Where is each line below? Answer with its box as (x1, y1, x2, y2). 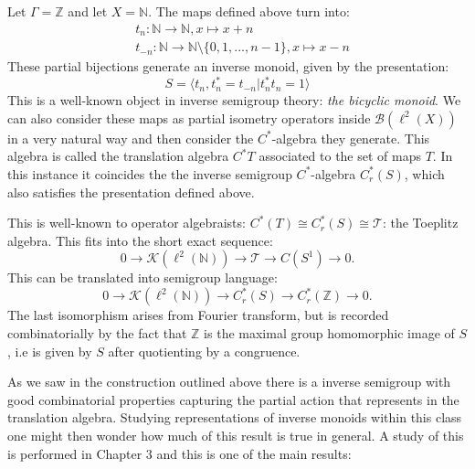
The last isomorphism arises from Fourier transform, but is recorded (7, 305, 389, 325)
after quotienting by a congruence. (108, 341, 301, 360)
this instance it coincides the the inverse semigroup (7, 164, 292, 183)
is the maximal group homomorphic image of (204, 324, 455, 343)
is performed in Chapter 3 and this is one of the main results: (7, 443, 352, 463)
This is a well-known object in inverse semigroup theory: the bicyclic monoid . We (7, 91, 461, 110)
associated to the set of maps (259, 146, 421, 165)
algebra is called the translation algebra (7, 146, 229, 165)
